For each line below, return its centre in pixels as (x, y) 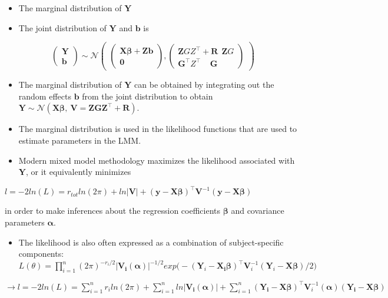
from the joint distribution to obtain (147, 96)
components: (41, 254)
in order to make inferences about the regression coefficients (113, 211)
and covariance (258, 211)
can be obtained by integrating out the (204, 85)
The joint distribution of (62, 27)
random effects (45, 96)
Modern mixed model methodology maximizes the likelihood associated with (157, 160)
